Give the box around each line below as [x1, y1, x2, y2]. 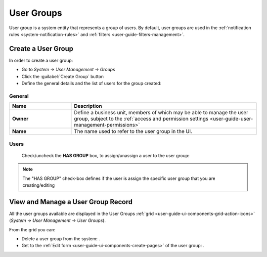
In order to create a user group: [9, 57, 73, 63]
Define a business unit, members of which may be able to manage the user [74, 109, 249, 116]
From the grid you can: [9, 226, 55, 232]
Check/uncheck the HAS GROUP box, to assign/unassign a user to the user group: [21, 152, 190, 158]
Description [74, 103, 102, 110]
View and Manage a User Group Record [9, 198, 133, 206]
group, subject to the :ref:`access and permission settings [74, 115, 209, 122]
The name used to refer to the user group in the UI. [74, 128, 193, 135]
